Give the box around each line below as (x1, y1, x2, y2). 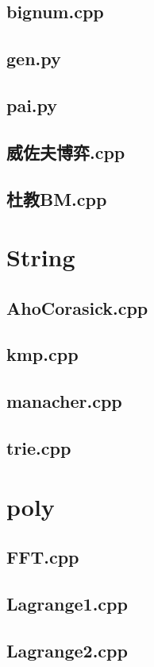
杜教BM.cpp (6, 186, 107, 211)
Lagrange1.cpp (6, 591, 128, 615)
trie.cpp (6, 436, 71, 460)
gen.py (6, 46, 61, 71)
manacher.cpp (6, 389, 122, 413)
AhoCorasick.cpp (6, 295, 148, 320)
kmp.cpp (6, 342, 79, 366)
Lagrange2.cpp (6, 638, 128, 662)
